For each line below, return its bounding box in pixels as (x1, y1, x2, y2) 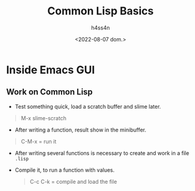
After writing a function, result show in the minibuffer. (14, 126, 147, 133)
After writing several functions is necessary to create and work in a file (14, 149, 190, 157)
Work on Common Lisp (6, 87, 93, 97)
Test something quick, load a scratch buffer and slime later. (14, 103, 162, 110)
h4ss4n (91, 24, 110, 31)
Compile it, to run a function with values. (14, 166, 115, 174)
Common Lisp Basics (47, 4, 154, 18)
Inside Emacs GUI (6, 63, 95, 76)
